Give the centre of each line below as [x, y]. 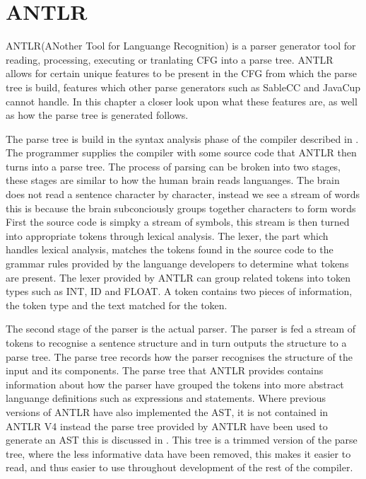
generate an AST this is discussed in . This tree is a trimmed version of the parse [182, 440]
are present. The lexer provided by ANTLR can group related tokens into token [178, 277]
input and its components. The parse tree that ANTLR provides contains [165, 370]
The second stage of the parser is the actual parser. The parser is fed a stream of [181, 329]
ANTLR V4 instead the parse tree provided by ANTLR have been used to [167, 426]
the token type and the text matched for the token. [117, 305]
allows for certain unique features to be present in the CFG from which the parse [182, 73]
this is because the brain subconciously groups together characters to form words [181, 208]
